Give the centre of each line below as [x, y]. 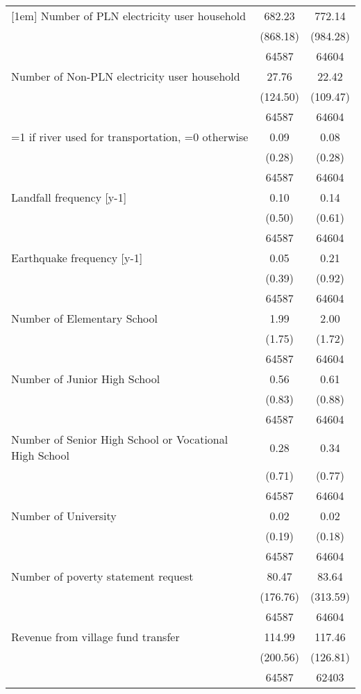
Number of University [64, 516]
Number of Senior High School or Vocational [120, 439]
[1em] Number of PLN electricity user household [129, 16]
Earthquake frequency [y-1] [77, 258]
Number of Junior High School [86, 379]
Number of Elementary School [84, 318]
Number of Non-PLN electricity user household [126, 76]
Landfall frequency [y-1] [69, 197]
